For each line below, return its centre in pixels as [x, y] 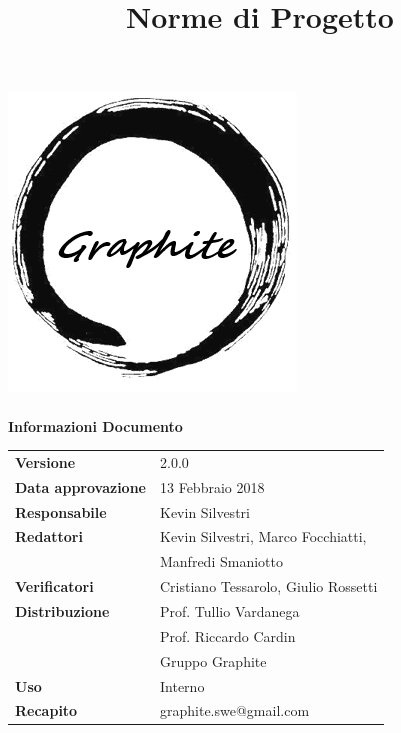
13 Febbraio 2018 [212, 486]
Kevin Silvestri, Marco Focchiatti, [263, 536]
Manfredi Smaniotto [221, 561]
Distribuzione [62, 610]
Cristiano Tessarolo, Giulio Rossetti [269, 586]
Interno [182, 685]
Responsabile [61, 511]
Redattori [49, 536]
